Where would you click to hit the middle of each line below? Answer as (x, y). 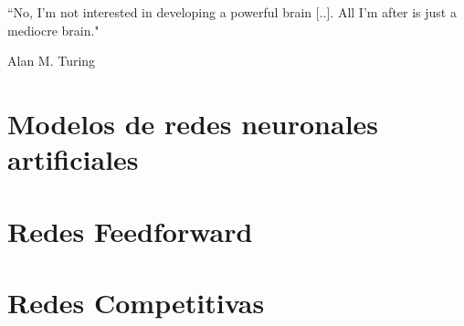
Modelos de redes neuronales (193, 123)
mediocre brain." (53, 30)
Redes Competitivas (136, 302)
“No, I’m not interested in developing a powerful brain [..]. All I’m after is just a (232, 12)
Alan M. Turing (52, 61)
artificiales (73, 159)
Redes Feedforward (130, 231)
